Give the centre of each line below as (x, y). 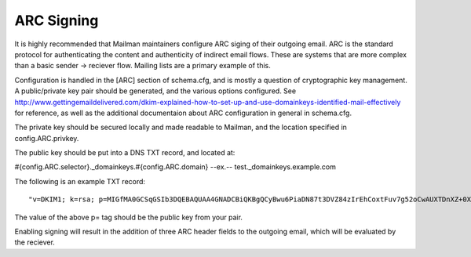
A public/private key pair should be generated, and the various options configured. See (155, 91)
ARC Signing (57, 20)
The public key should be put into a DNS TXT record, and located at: (125, 153)
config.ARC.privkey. (47, 138)
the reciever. (35, 242)
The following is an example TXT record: (80, 181)
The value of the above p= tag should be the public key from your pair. (129, 217)
